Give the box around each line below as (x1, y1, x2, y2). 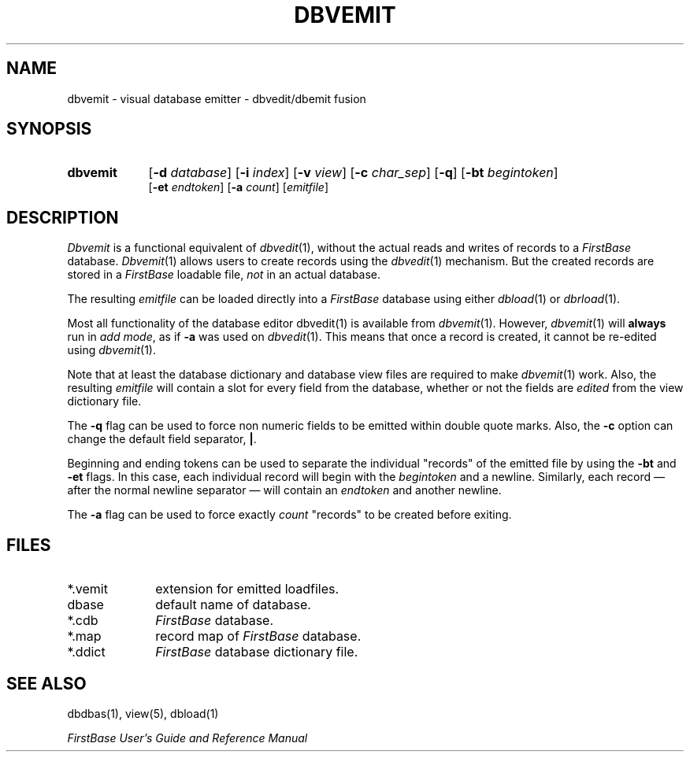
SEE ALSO (6, 673, 87, 693)
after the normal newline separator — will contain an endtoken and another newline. (67, 483, 502, 497)
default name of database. (155, 597, 311, 613)
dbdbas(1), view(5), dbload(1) (67, 706, 219, 720)
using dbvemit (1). (67, 343, 156, 357)
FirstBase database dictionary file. (155, 644, 358, 660)
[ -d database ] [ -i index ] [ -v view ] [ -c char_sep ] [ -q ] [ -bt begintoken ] (148, 165, 558, 181)
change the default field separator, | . (67, 432, 257, 446)
